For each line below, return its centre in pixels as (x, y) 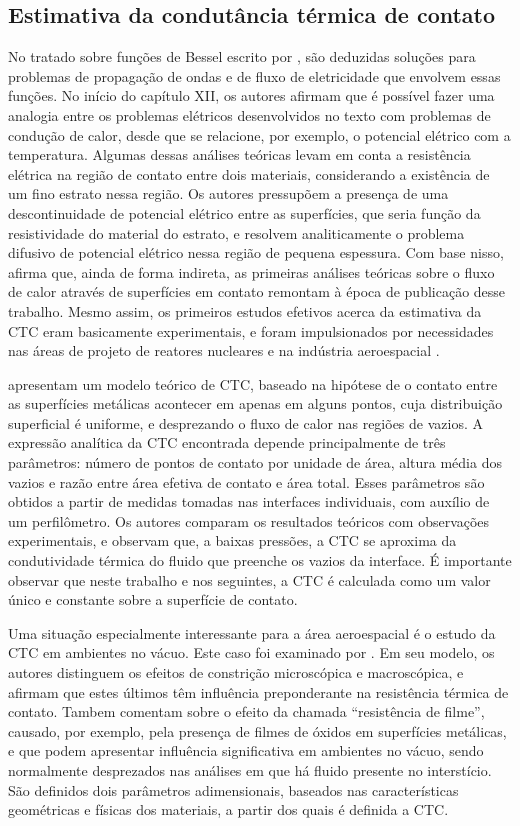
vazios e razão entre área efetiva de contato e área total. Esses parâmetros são (246, 481)
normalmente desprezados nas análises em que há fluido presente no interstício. (250, 769)
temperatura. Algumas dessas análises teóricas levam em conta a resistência (239, 154)
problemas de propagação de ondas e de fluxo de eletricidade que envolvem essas (254, 75)
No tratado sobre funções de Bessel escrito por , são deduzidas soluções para (242, 56)
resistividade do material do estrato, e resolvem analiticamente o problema (236, 232)
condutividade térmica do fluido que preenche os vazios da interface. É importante (260, 560)
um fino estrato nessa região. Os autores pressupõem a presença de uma (228, 193)
